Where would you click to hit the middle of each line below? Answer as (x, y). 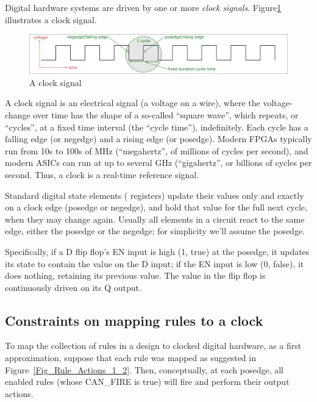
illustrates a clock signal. (51, 19)
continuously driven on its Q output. (73, 287)
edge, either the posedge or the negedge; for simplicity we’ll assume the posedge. (155, 231)
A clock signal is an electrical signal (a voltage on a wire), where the (133, 103)
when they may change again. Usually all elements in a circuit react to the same (155, 219)
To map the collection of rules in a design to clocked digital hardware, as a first (153, 346)
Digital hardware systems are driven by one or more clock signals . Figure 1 (143, 7)
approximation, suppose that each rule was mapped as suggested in (130, 358)
